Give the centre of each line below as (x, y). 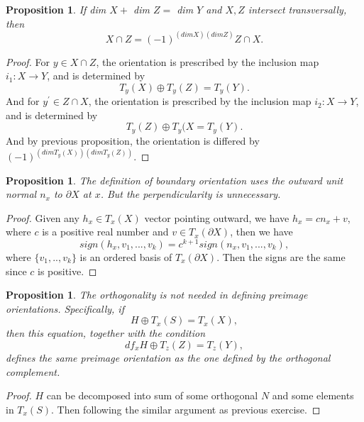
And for (23, 101)
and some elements (313, 395)
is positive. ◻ (67, 271)
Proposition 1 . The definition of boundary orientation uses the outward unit (175, 180)
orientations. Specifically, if (65, 308)
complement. (33, 371)
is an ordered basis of (126, 256)
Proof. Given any (43, 217)
